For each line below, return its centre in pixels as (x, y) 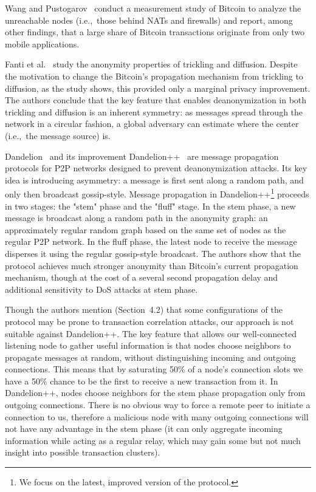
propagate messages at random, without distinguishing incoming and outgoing (150, 357)
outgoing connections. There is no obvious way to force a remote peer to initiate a (158, 405)
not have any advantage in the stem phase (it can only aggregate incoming (144, 429)
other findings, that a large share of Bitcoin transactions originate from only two (155, 32)
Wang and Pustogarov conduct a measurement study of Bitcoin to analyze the (153, 8)
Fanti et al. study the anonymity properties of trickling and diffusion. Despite (151, 64)
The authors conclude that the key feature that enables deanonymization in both (156, 100)
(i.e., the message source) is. (58, 135)
